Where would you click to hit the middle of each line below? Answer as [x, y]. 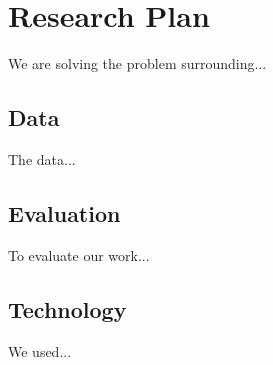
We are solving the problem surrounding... [137, 63]
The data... [42, 158]
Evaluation [64, 212]
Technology [67, 308]
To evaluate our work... [79, 254]
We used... [40, 350]
